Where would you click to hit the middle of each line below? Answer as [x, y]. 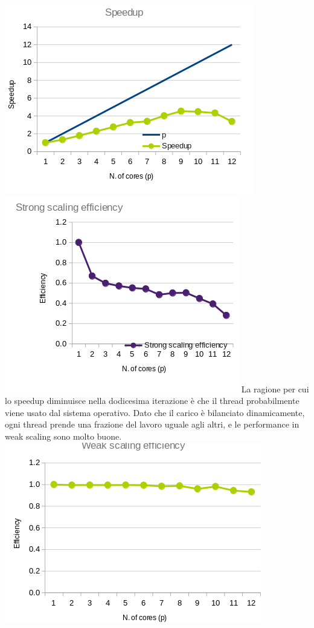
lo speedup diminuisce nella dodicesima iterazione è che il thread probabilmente [152, 401]
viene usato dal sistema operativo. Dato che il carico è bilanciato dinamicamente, [155, 412]
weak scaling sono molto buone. [63, 436]
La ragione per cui [275, 388]
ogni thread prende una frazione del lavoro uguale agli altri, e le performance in [152, 424]
